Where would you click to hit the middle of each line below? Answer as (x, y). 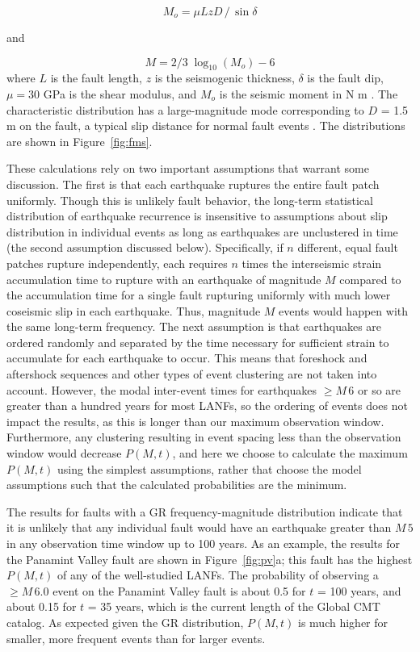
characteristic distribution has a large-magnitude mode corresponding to (185, 109)
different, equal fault (348, 247)
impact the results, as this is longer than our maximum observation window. (195, 421)
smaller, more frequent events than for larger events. (136, 638)
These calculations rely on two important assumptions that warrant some (188, 168)
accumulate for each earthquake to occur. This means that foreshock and (187, 358)
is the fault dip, (345, 78)
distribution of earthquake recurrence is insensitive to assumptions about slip (197, 216)
